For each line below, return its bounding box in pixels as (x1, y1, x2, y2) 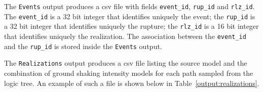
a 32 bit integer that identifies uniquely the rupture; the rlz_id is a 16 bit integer (4, 21, 259, 31)
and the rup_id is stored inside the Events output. (4, 40, 162, 51)
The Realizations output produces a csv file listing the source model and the (4, 58, 247, 68)
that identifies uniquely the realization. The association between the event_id (4, 30, 246, 41)
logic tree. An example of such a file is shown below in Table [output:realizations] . (4, 77, 259, 88)
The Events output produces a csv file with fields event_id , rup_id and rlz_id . (4, 1, 255, 11)
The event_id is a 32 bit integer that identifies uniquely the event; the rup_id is (4, 11, 255, 21)
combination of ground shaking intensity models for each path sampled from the (4, 67, 253, 78)
